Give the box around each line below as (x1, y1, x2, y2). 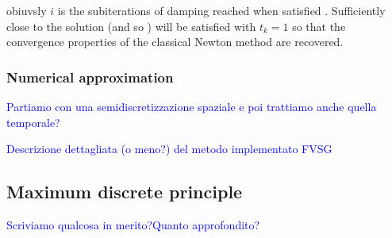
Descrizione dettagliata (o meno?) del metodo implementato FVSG (6, 140, 332, 157)
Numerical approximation (6, 67, 174, 86)
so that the (292, 17, 346, 34)
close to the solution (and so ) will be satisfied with (6, 17, 256, 34)
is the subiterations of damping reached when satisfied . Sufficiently (57, 2, 386, 18)
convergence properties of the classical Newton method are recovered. (6, 33, 344, 50)
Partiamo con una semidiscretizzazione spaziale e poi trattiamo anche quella (6, 98, 377, 114)
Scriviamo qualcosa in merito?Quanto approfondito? (6, 216, 260, 232)
